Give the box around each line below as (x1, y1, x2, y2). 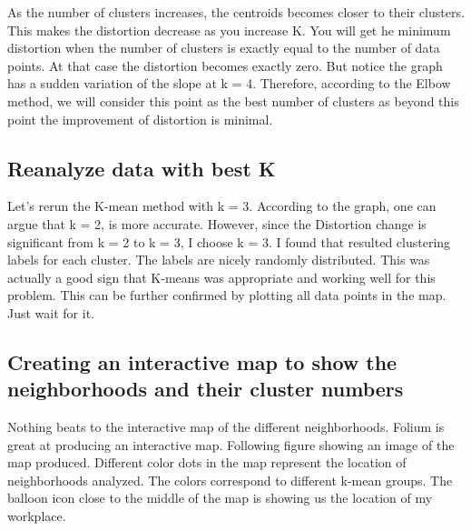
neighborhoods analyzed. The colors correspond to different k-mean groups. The (7, 470, 453, 489)
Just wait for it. (7, 303, 94, 322)
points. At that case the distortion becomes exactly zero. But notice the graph (7, 55, 443, 75)
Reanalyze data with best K (7, 154, 276, 182)
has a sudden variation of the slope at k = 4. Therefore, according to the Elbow (7, 74, 451, 93)
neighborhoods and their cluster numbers (7, 375, 404, 403)
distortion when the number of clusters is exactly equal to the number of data (7, 38, 440, 57)
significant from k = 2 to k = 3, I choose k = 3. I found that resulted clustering (7, 232, 451, 251)
